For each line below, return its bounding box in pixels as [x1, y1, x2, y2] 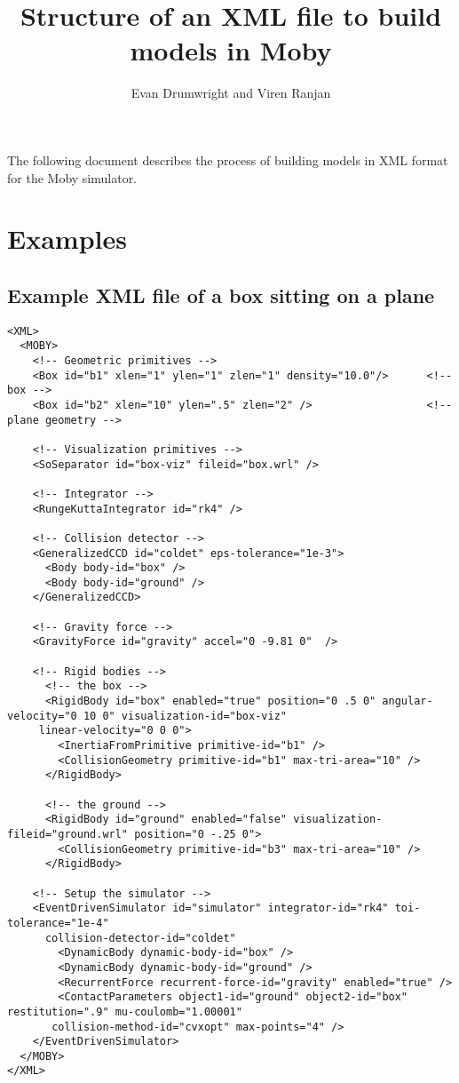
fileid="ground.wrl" [7, 827, 129, 840]
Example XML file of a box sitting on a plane [7, 281, 435, 308]
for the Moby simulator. [7, 168, 138, 187]
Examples [7, 220, 127, 257]
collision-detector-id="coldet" [44, 931, 236, 944]
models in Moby [130, 32, 332, 68]
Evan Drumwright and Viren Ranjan [131, 84, 331, 102]
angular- [382, 695, 433, 708]
